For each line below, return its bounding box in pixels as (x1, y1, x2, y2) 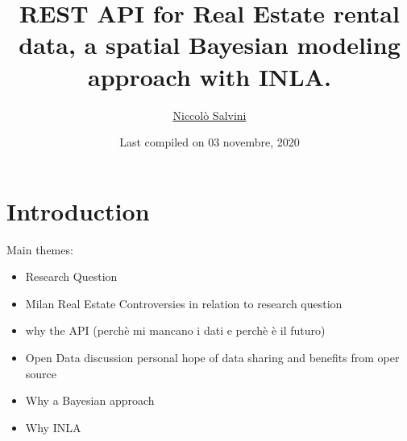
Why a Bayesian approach (25, 392, 155, 409)
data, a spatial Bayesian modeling (19, 28, 401, 61)
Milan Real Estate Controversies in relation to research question (25, 295, 343, 311)
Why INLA (25, 418, 81, 435)
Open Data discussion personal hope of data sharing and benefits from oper (25, 349, 400, 365)
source (25, 365, 57, 381)
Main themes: (6, 241, 73, 258)
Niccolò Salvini (172, 106, 247, 123)
